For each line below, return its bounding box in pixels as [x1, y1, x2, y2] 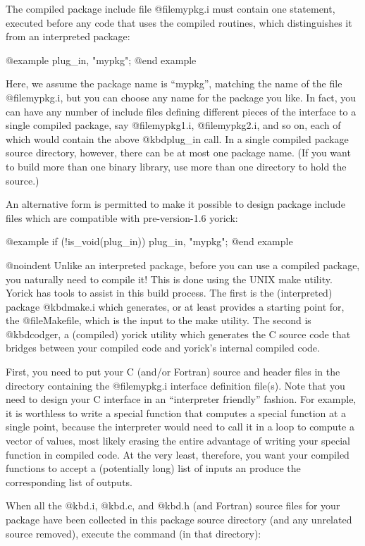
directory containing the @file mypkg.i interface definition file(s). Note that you [6, 378, 345, 392]
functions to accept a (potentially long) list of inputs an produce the [6, 461, 301, 476]
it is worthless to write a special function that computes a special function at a [6, 405, 347, 420]
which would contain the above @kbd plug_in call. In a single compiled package [6, 131, 349, 146]
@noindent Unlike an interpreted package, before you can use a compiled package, [6, 257, 360, 272]
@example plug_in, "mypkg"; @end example [6, 52, 197, 67]
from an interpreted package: [6, 29, 130, 44]
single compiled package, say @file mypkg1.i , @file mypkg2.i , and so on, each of [6, 118, 341, 132]
